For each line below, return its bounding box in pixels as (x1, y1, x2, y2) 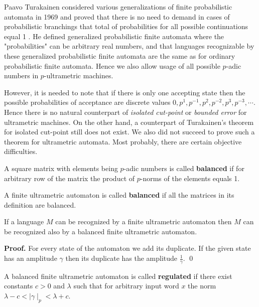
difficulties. (4, 146, 38, 157)
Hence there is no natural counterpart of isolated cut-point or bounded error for (4, 106, 247, 117)
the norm (188, 280, 216, 291)
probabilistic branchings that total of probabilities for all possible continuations (4, 21, 248, 32)
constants (4, 280, 33, 291)
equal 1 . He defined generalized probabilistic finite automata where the (4, 31, 224, 41)
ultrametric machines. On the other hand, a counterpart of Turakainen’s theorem (4, 116, 254, 127)
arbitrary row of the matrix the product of (4, 173, 135, 183)
